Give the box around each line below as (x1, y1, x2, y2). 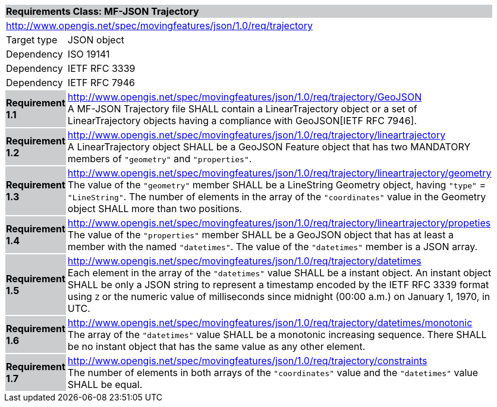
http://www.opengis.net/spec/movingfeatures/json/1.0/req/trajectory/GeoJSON (67, 91, 422, 103)
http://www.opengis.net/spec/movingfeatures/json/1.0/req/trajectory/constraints (67, 355, 427, 367)
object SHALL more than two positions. (67, 203, 243, 214)
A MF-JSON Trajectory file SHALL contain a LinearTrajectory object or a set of (67, 103, 417, 115)
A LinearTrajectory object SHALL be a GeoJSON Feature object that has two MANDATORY (67, 141, 471, 153)
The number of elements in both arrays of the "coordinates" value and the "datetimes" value (67, 367, 479, 378)
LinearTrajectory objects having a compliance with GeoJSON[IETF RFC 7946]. (67, 115, 417, 127)
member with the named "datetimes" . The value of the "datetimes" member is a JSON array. (67, 241, 478, 253)
